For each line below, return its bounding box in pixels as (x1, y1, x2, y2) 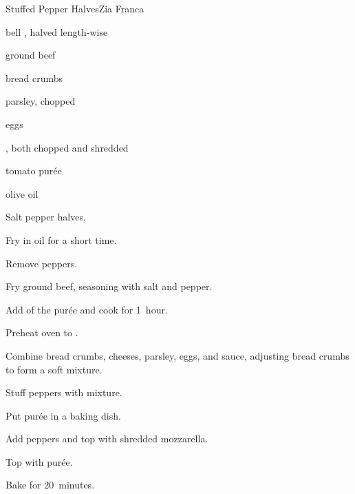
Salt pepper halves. (6, 209, 86, 224)
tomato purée (6, 163, 62, 178)
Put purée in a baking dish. (6, 408, 121, 422)
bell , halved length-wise (6, 24, 108, 39)
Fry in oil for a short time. (6, 232, 117, 247)
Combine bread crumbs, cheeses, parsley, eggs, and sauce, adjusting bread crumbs (6, 348, 349, 362)
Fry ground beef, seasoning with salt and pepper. (6, 279, 213, 294)
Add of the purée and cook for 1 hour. (6, 302, 168, 316)
